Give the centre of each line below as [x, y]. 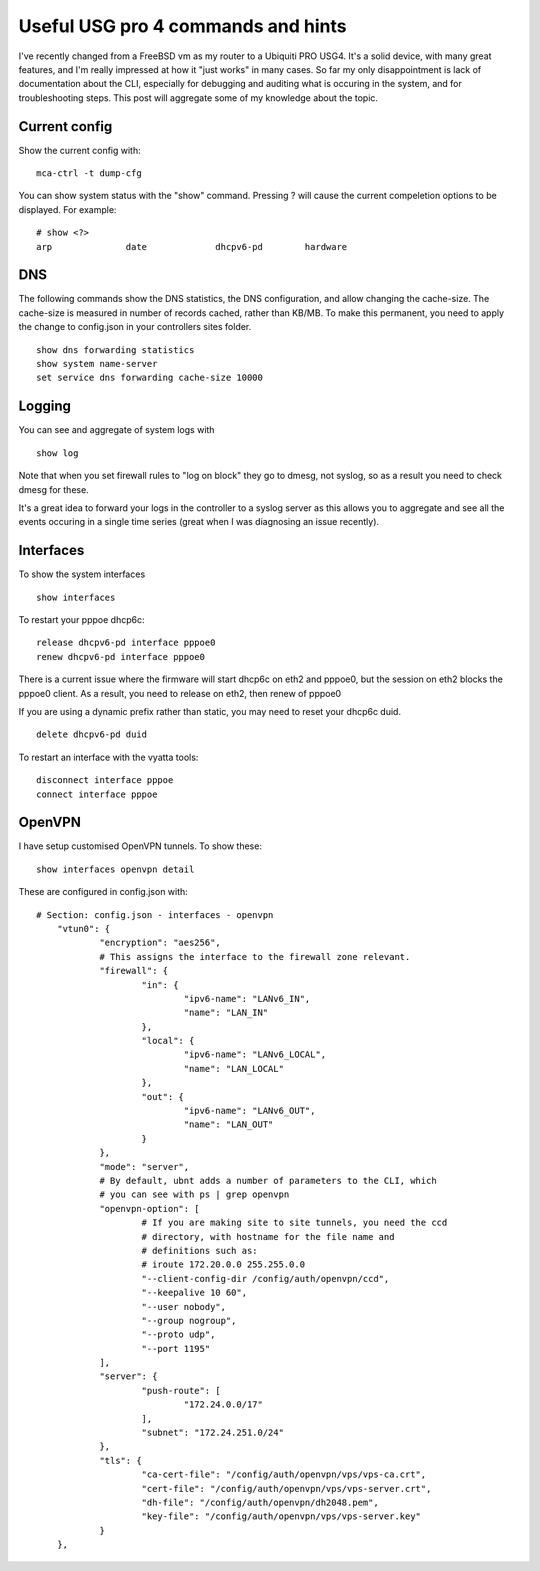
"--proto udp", [178, 1334]
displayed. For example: [67, 209]
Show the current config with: [80, 150]
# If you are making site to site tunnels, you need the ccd [294, 1223]
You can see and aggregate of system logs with [116, 430]
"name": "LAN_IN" [226, 1013]
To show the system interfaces [82, 574]
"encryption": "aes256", [160, 943]
